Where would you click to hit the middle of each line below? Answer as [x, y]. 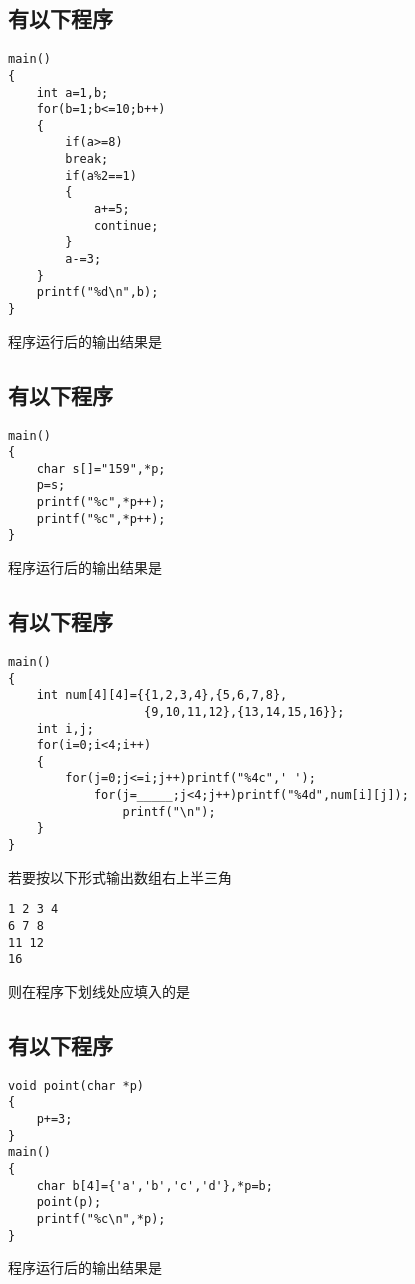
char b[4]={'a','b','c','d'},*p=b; [154, 1185]
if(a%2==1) [101, 175]
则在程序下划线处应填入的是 [99, 990]
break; [87, 159]
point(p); [69, 1202]
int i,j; [65, 728]
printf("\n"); [169, 811]
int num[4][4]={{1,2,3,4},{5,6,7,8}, [162, 695]
